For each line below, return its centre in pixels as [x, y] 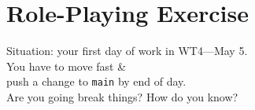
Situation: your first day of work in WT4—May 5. [127, 51]
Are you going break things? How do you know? [122, 96]
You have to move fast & [67, 66]
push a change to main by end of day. [96, 81]
